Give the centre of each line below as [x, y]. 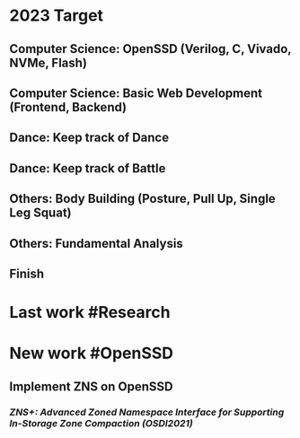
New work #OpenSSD [91, 353]
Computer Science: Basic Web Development [136, 93]
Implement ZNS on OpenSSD [91, 386]
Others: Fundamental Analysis [97, 243]
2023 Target [57, 16]
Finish [27, 273]
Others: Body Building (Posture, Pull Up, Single [142, 199]
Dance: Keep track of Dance [89, 138]
